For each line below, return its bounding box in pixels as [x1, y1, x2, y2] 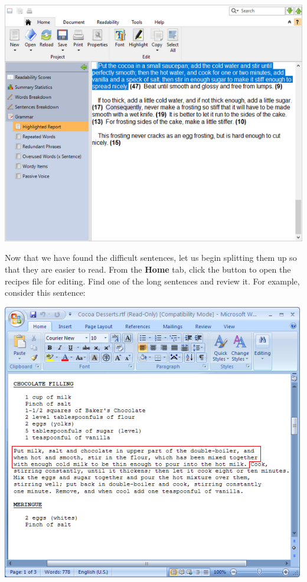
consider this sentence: [5, 286, 86, 299]
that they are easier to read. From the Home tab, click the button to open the [5, 263, 291, 276]
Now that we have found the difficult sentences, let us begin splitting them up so [5, 251, 297, 264]
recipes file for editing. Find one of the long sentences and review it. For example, [5, 274, 300, 287]
